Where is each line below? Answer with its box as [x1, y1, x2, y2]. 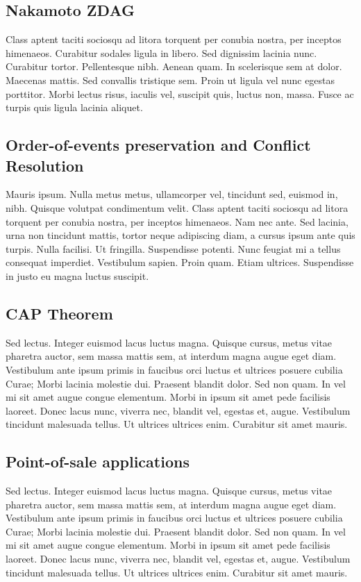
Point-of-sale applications [6, 451, 190, 472]
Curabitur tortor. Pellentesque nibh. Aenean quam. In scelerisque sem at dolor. [6, 59, 342, 74]
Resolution [6, 154, 84, 176]
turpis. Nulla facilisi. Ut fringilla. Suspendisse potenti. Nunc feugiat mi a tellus [6, 241, 341, 256]
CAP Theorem [6, 302, 113, 324]
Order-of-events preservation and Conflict [6, 134, 311, 156]
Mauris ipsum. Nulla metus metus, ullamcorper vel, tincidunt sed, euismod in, [6, 187, 338, 201]
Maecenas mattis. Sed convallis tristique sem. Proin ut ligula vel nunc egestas [6, 72, 335, 87]
